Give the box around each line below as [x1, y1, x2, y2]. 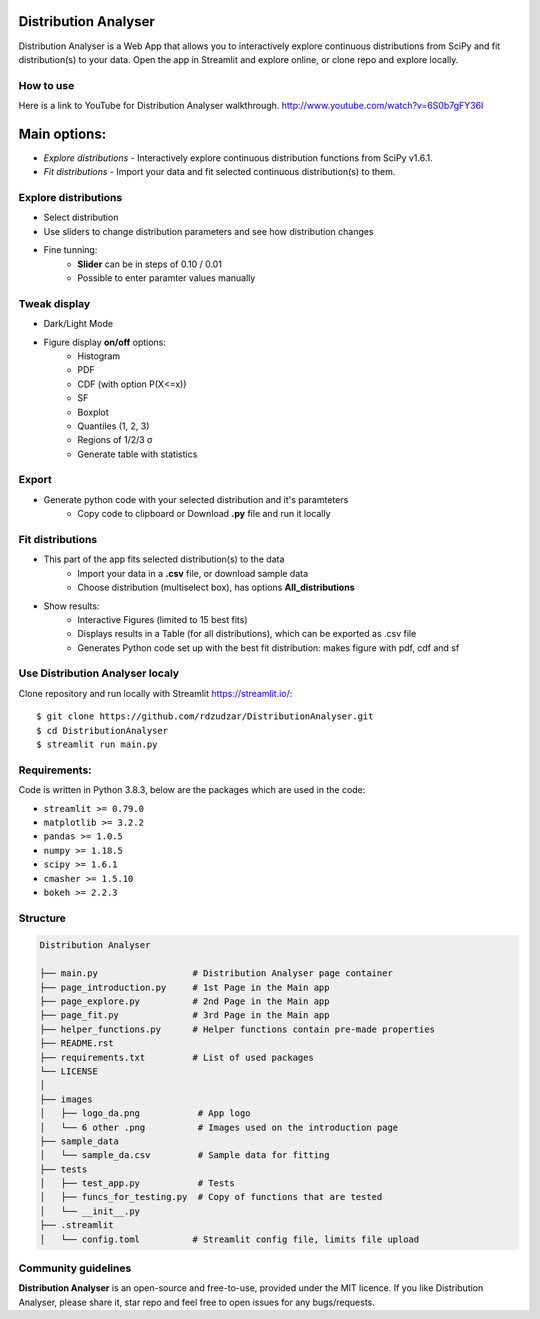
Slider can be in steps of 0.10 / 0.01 [77, 258, 222, 270]
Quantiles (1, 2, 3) [77, 420, 150, 432]
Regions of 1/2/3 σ [77, 434, 154, 446]
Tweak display [18, 296, 91, 310]
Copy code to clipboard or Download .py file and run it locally [77, 508, 331, 520]
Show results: [43, 600, 100, 612]
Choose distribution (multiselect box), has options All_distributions [77, 581, 355, 594]
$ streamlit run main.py [36, 739, 158, 750]
